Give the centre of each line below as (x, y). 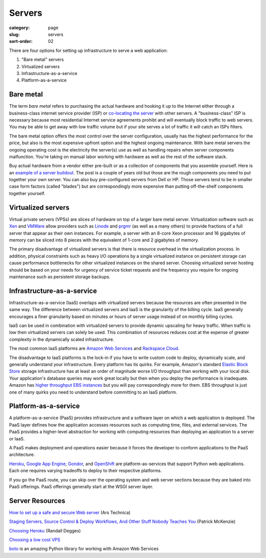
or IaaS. (17, 438)
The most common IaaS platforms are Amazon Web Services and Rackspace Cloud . (94, 349)
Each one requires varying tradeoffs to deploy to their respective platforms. (85, 471)
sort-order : (21, 41)
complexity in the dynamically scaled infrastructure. (62, 339)
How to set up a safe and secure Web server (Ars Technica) (70, 512)
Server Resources (37, 500)
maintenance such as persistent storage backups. (60, 277)
